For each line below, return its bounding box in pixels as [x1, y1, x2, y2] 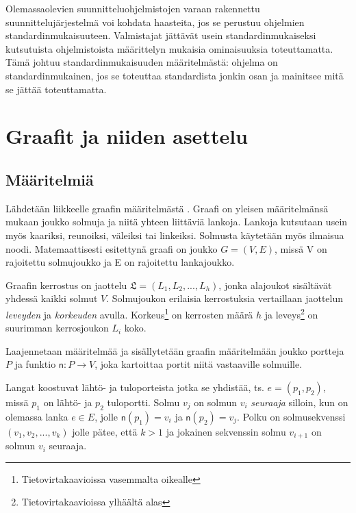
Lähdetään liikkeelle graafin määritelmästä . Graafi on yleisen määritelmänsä [5, 201, 329, 215]
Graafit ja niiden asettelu [5, 122, 248, 150]
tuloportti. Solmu [107, 395, 180, 409]
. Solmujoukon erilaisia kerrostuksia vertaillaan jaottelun [106, 291, 344, 305]
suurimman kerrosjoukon [5, 321, 109, 335]
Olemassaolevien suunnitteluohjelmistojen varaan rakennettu [5, 1, 260, 15]
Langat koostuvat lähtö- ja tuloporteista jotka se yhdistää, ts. [5, 379, 264, 394]
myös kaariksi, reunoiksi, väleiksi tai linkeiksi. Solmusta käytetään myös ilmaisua [5, 227, 344, 242]
